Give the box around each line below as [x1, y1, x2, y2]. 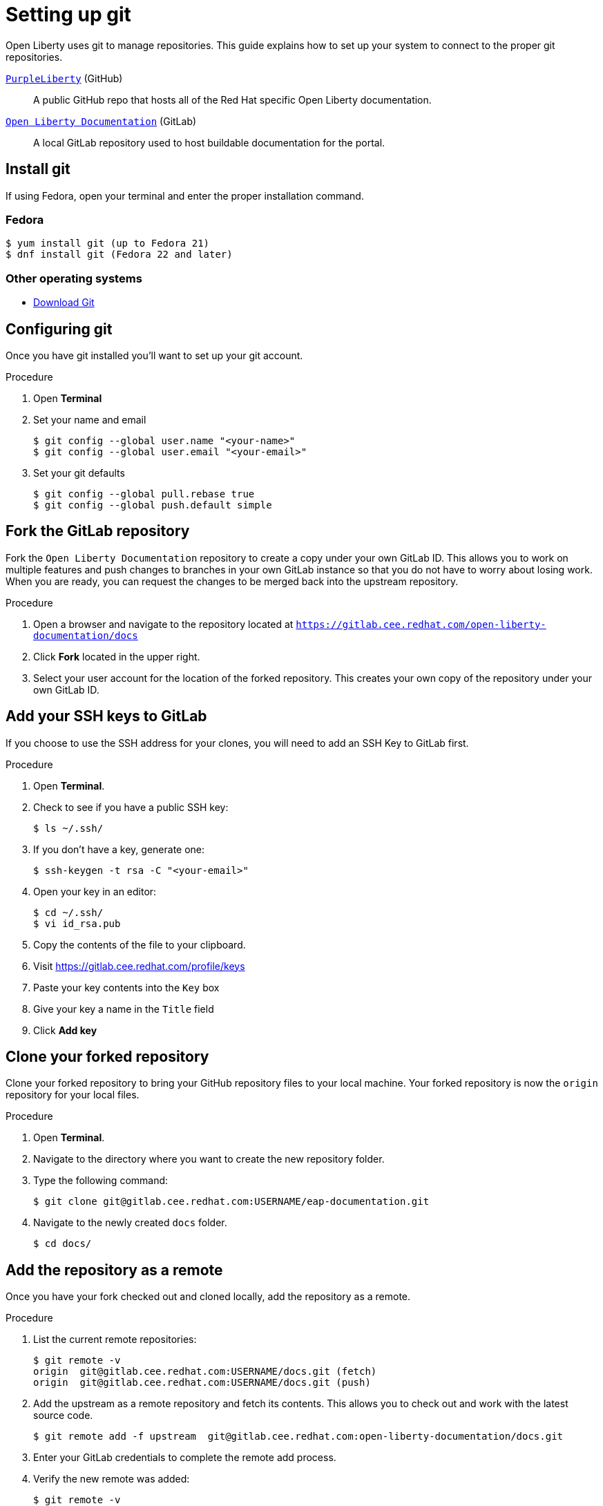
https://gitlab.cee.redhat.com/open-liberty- [296, 618, 546, 630]
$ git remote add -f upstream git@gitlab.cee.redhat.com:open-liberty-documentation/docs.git [33, 1431, 564, 1442]
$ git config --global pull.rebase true [33, 488, 255, 499]
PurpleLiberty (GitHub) [6, 72, 123, 84]
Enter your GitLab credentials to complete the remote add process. [33, 1451, 336, 1464]
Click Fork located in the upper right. [33, 650, 200, 663]
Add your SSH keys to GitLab [6, 707, 207, 725]
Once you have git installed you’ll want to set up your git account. [6, 349, 303, 361]
